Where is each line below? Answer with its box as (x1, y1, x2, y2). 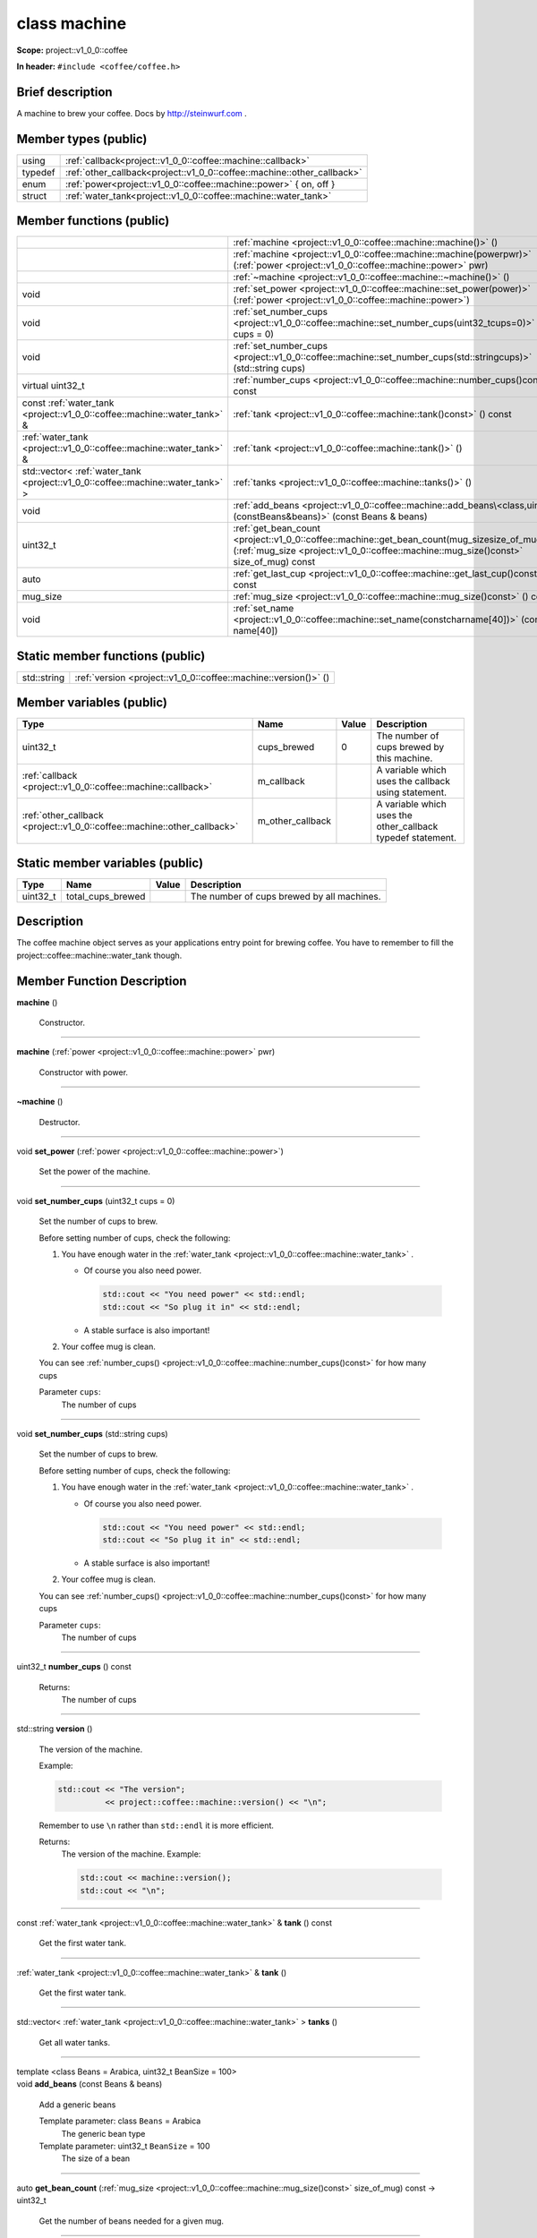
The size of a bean (61, 2153, 131, 2164)
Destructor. (38, 1116, 81, 1127)
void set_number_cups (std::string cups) (16, 1429, 169, 1439)
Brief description (16, 84, 113, 99)
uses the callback (376, 775, 451, 788)
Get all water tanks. (38, 2037, 111, 2047)
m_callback (257, 775, 305, 788)
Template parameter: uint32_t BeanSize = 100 (38, 2140, 210, 2152)
